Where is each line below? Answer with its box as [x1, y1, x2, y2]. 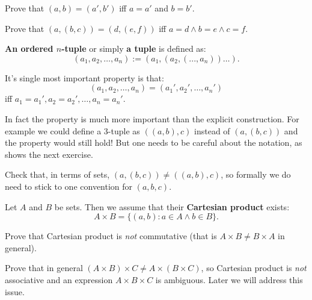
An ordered [5, 42, 54, 55]
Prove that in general [5, 261, 83, 274]
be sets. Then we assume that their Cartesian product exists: [54, 200, 290, 213]
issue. [5, 285, 25, 298]
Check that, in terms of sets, [5, 168, 110, 181]
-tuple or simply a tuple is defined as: [61, 42, 206, 55]
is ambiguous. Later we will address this [155, 273, 303, 286]
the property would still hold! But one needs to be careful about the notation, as [5, 136, 302, 149]
